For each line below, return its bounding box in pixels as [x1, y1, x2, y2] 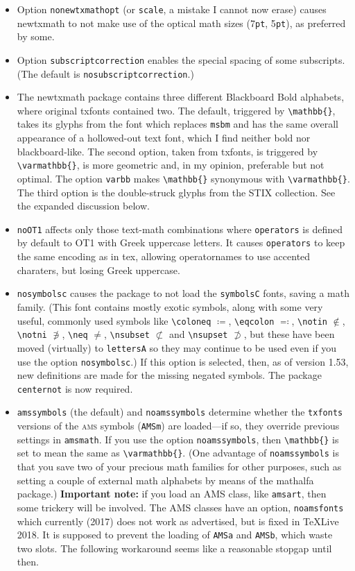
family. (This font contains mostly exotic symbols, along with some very [17, 299, 323, 314]
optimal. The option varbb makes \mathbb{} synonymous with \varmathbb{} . [17, 171, 350, 185]
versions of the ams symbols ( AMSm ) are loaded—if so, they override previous [17, 418, 340, 433]
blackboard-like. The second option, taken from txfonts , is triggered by [17, 144, 318, 158]
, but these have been [243, 327, 335, 341]
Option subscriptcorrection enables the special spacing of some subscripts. [17, 52, 345, 67]
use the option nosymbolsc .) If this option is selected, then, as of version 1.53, [17, 354, 349, 368]
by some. [17, 29, 55, 44]
